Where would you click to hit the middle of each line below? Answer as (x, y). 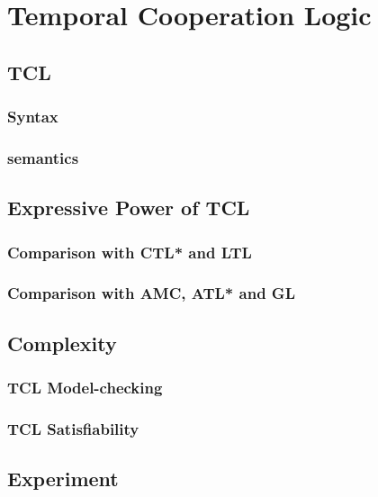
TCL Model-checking (85, 388)
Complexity (62, 343)
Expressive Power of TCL (129, 208)
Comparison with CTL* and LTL (130, 252)
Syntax (33, 117)
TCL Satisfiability (73, 428)
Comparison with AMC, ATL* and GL (151, 293)
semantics (43, 157)
